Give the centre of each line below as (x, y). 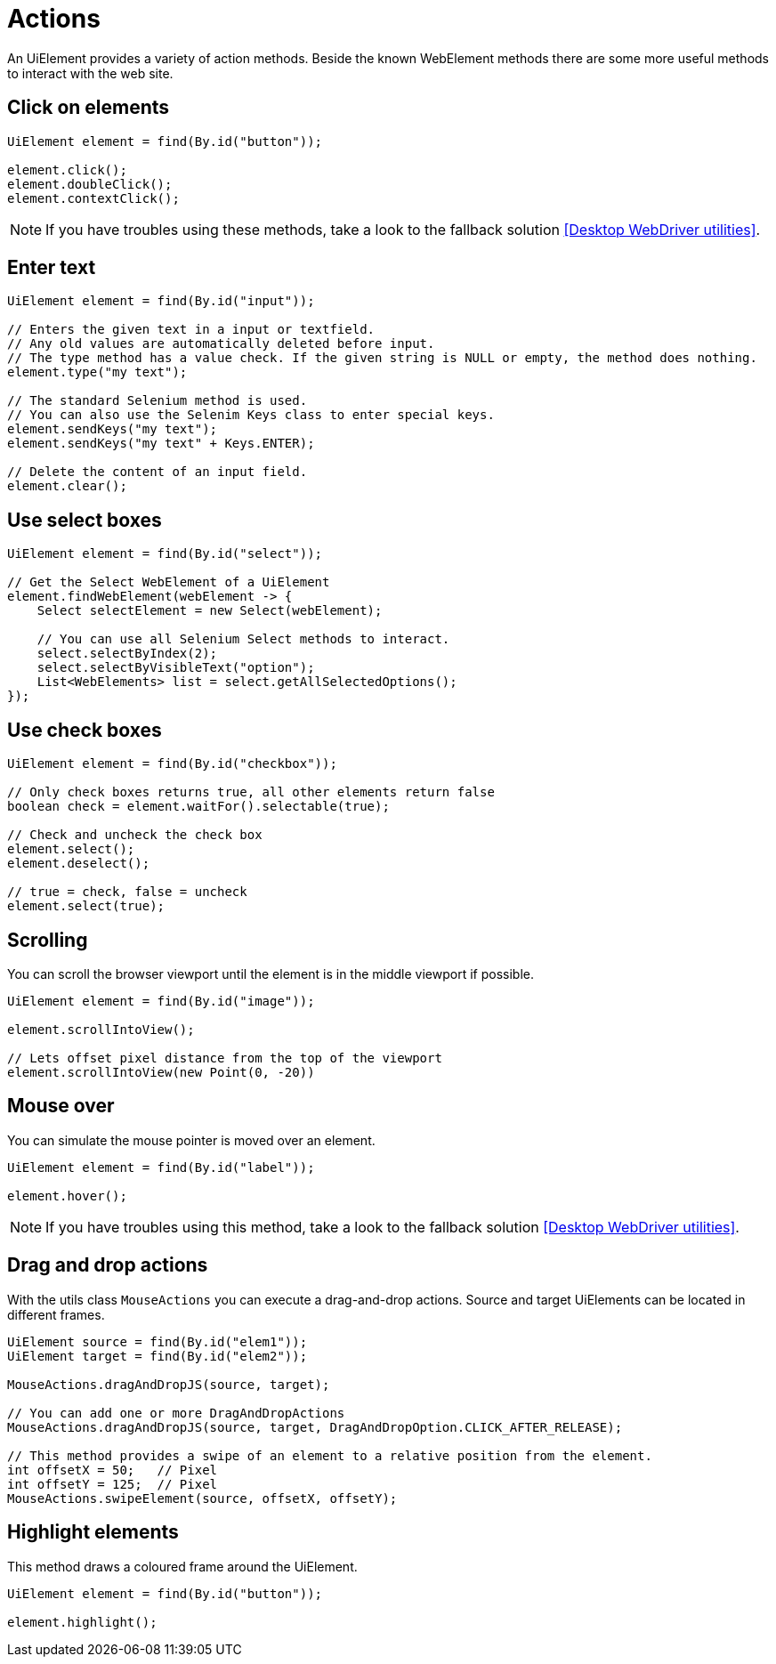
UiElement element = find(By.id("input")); (161, 301)
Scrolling (48, 940)
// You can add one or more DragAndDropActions (176, 1413)
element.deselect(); (79, 864)
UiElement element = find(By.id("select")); (165, 554)
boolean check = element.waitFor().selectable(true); (198, 807)
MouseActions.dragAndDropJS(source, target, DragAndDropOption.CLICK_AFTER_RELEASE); (315, 1427)
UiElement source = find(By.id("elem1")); (158, 1341)
